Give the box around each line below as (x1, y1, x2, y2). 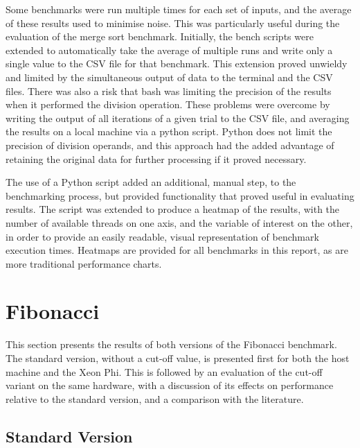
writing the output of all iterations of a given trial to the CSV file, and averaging (6, 110, 350, 125)
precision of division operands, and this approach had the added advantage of (6, 137, 334, 152)
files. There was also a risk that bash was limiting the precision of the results (6, 83, 332, 98)
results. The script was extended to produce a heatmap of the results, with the (6, 202, 340, 216)
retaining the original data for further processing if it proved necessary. (6, 151, 307, 166)
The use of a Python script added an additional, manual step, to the (6, 175, 296, 189)
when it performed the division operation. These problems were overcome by (6, 97, 330, 112)
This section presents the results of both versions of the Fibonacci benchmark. (6, 337, 337, 352)
